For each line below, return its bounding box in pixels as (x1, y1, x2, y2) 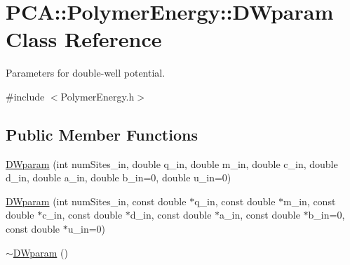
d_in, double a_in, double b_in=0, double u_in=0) (6, 170, 231, 185)
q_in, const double (194, 193, 276, 208)
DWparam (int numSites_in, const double (6, 193, 187, 208)
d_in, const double (130, 207, 212, 222)
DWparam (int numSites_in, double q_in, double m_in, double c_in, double (6, 156, 338, 171)
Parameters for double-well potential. (6, 65, 166, 80)
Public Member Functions (6, 123, 198, 145)
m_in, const (283, 193, 336, 208)
